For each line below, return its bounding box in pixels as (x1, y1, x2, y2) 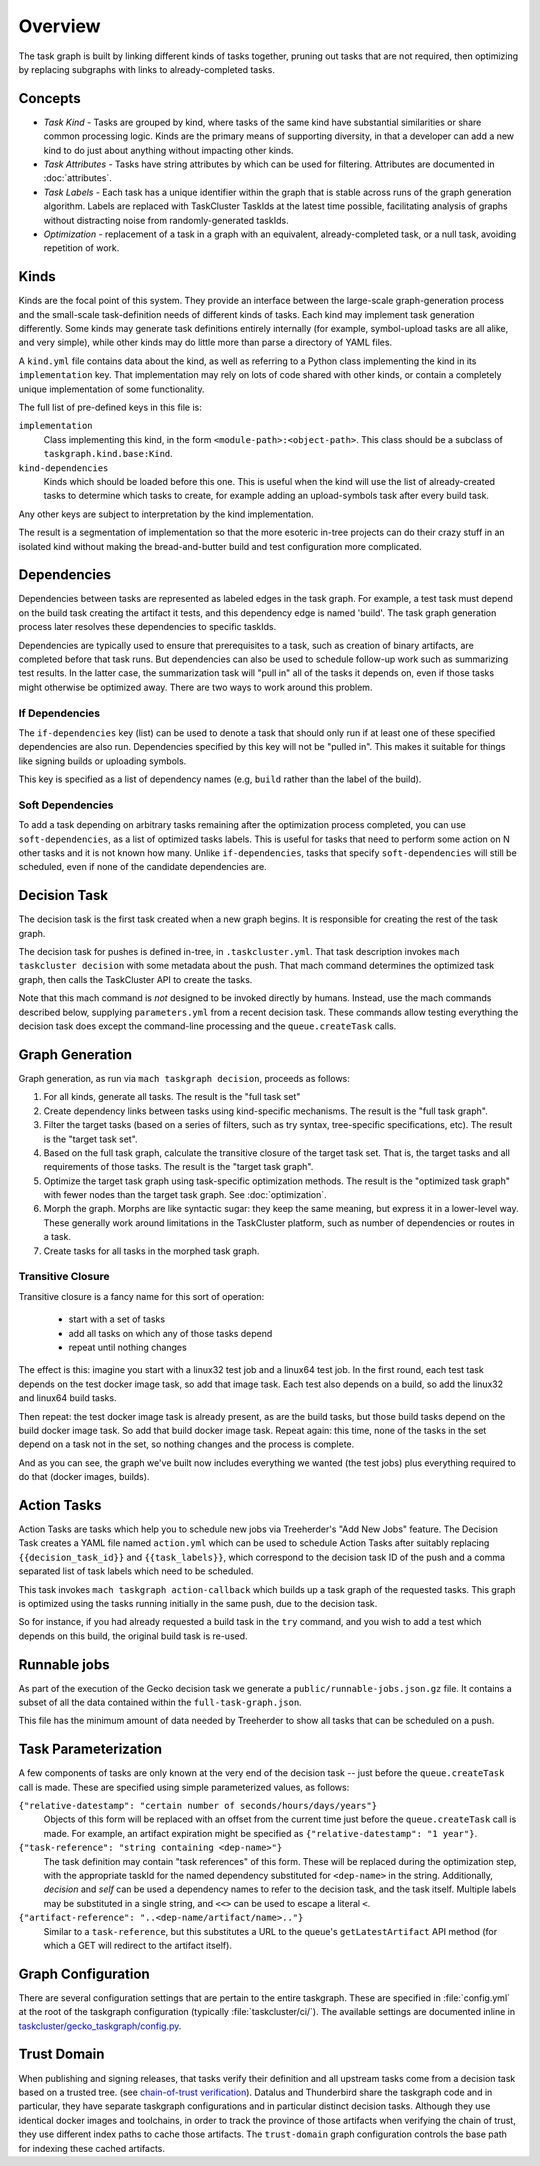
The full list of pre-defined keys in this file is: (18, 401, 202, 413)
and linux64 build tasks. (18, 1392, 117, 1404)
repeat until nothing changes (68, 1341, 187, 1353)
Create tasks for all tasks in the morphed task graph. (43, 1245, 260, 1257)
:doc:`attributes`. (43, 172, 112, 184)
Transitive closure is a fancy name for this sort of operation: (18, 1290, 265, 1302)
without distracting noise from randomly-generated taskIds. (43, 214, 289, 226)
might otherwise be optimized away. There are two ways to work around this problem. (18, 681, 373, 693)
